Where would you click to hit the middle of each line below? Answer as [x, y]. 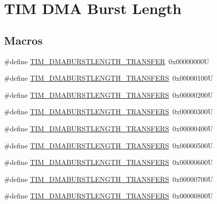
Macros [23, 40]
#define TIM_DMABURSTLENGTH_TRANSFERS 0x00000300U [108, 112]
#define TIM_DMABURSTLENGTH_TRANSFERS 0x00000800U [108, 196]
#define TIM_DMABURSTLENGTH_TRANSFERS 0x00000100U [108, 78]
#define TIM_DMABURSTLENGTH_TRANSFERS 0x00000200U [108, 94]
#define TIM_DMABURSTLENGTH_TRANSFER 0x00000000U [107, 61]
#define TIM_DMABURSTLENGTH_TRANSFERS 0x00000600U [108, 162]
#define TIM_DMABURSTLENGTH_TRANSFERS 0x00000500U [108, 145]
